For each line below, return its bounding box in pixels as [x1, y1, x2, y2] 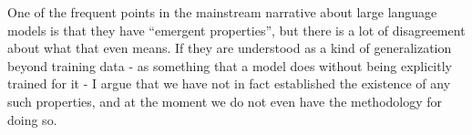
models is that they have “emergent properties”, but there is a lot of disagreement [7, 20, 466, 39]
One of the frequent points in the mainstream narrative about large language [7, 3, 437, 21]
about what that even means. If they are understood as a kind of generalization [7, 38, 452, 57]
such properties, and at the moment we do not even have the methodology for [7, 91, 443, 110]
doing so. [7, 109, 57, 129]
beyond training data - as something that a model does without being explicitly [7, 56, 452, 75]
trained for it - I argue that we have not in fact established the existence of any [7, 74, 451, 93]
